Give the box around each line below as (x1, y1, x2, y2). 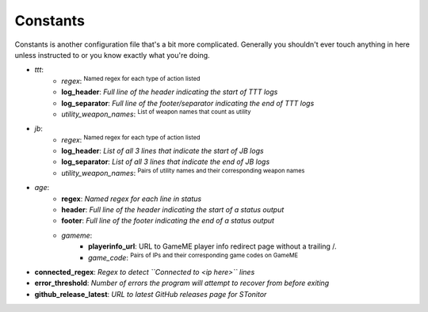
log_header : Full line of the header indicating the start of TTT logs (61, 87, 278, 97)
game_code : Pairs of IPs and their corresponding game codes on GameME (88, 251, 299, 262)
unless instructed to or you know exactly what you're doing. (14, 50, 210, 59)
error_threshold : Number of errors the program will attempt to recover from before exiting (34, 278, 330, 288)
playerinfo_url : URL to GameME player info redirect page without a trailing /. (88, 242, 337, 251)
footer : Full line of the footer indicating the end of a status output (61, 216, 275, 226)
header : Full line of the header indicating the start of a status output (61, 205, 285, 215)
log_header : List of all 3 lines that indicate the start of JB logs (61, 146, 265, 156)
